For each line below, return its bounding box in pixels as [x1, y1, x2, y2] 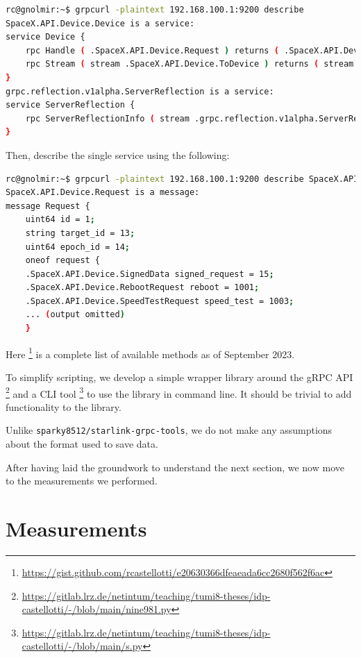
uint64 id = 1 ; [25, 214, 95, 225]
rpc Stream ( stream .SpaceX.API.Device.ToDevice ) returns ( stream [25, 59, 354, 69]
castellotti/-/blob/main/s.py [22, 639, 143, 653]
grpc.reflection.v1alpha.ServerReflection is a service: [6, 86, 274, 96]
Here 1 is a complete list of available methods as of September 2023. [6, 344, 295, 361]
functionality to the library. [6, 399, 121, 414]
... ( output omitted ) [25, 310, 125, 320]
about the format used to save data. [6, 437, 158, 450]
